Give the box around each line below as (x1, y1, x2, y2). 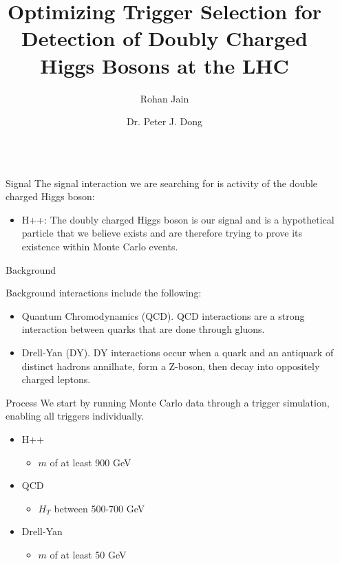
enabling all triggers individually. (6, 409, 145, 423)
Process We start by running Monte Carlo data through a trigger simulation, (6, 395, 330, 409)
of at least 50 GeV (50, 547, 127, 561)
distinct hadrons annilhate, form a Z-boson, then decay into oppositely (21, 358, 320, 373)
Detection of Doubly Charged (21, 24, 308, 52)
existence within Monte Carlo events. (21, 239, 178, 254)
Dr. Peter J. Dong (126, 114, 203, 129)
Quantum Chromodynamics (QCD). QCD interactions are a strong (21, 308, 305, 323)
